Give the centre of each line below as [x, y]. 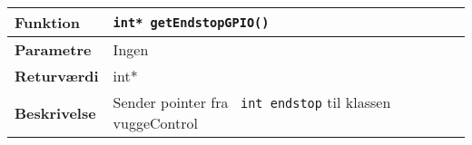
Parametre [53, 49]
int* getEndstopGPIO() [191, 22]
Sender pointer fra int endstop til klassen [252, 102]
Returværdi [57, 76]
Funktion [47, 22]
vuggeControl [156, 123]
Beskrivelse [55, 112]
